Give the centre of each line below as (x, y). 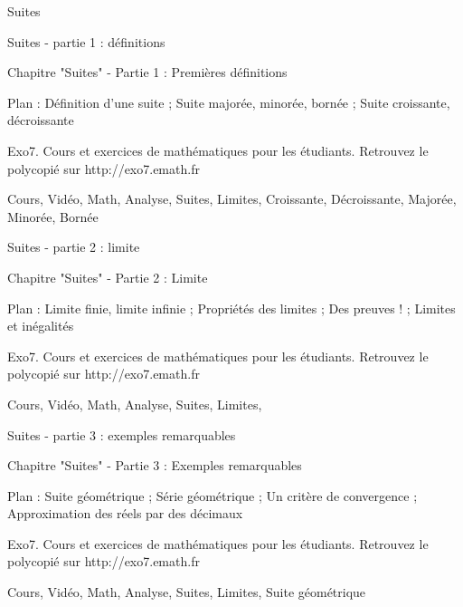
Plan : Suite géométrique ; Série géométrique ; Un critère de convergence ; (213, 495)
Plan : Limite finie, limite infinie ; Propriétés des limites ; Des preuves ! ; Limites (231, 308)
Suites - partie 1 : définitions (86, 41)
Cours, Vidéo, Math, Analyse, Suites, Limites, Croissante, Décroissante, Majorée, (232, 199)
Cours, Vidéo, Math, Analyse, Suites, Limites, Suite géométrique (187, 592)
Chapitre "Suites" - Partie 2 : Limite (108, 277)
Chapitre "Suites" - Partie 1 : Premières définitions (147, 72)
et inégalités (41, 326)
